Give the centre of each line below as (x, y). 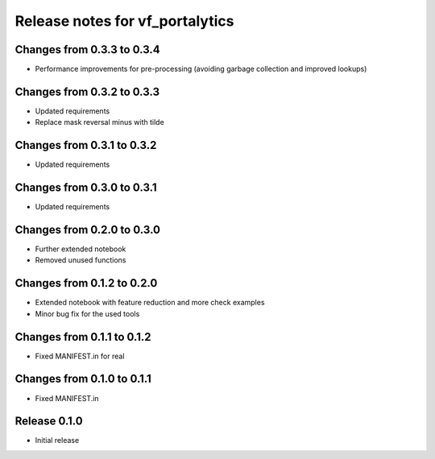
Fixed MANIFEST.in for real (80, 356)
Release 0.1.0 (49, 422)
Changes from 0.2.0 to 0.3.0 (88, 229)
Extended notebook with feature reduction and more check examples (150, 303)
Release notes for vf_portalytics (124, 21)
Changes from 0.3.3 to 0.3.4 (87, 50)
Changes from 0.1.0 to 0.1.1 (83, 379)
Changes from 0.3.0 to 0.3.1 (86, 188)
